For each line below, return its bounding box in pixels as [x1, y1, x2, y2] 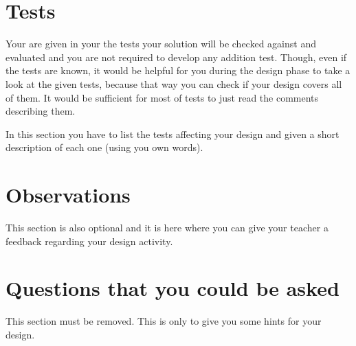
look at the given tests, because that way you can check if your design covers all [5, 76, 342, 91]
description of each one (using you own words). [5, 140, 203, 154]
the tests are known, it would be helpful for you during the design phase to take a [5, 63, 351, 78]
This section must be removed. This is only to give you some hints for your [5, 314, 322, 328]
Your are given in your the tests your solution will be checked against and [5, 36, 316, 51]
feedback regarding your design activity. [5, 233, 173, 248]
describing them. [5, 104, 76, 118]
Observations [5, 181, 131, 209]
